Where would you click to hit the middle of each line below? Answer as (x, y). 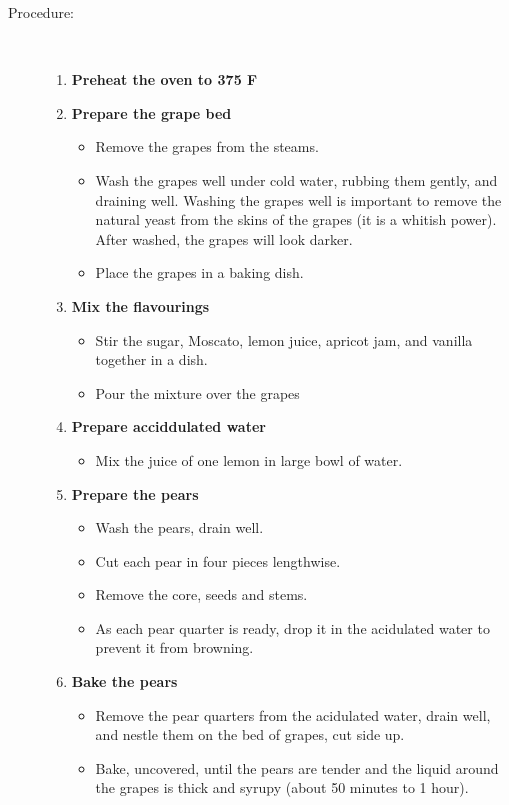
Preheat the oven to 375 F (164, 79)
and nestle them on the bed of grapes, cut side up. (250, 734)
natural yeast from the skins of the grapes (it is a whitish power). (296, 219)
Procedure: (41, 12)
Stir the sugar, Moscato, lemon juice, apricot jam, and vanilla (284, 339)
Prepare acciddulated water (168, 426)
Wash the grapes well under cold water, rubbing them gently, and (296, 179)
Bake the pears (124, 681)
